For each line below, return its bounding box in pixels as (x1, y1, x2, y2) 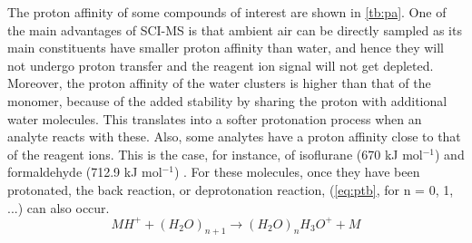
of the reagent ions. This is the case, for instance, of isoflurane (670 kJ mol (7, 144, 423, 163)
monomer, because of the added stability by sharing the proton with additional (7, 91, 447, 110)
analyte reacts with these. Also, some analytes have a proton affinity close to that (7, 127, 461, 146)
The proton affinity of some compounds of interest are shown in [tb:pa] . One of (7, 3, 447, 21)
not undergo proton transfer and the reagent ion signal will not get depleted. (7, 55, 434, 74)
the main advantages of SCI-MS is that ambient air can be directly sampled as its (7, 20, 462, 39)
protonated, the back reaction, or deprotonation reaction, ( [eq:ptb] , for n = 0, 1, (7, 180, 454, 199)
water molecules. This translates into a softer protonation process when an (7, 109, 422, 128)
